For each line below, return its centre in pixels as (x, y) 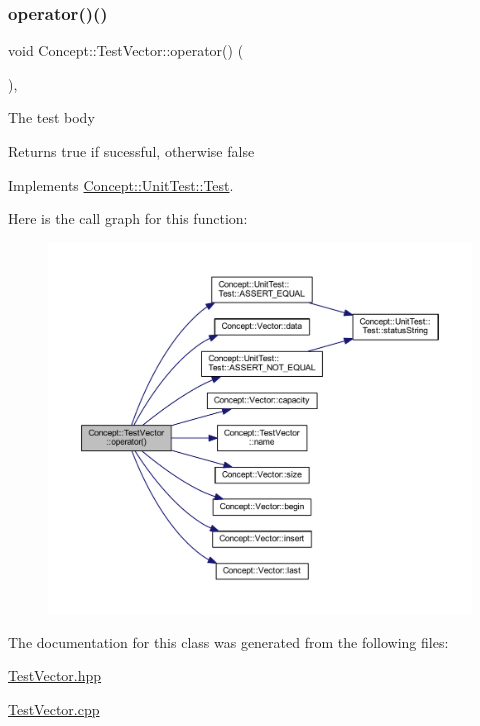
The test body (51, 117)
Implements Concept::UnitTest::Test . (121, 184)
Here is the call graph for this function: (128, 218)
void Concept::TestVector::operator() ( (126, 50)
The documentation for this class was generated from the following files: (228, 641)
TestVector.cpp (54, 708)
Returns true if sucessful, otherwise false (131, 151)
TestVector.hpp (55, 675)
